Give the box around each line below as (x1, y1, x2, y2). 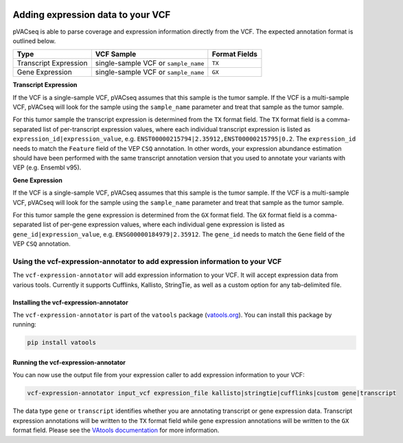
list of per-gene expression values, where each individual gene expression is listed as (43, 220, 285, 229)
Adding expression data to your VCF (12, 9, 171, 21)
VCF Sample (95, 49, 137, 59)
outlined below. (12, 36, 56, 45)
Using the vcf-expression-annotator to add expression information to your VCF (12, 256, 282, 266)
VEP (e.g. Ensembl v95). (12, 163, 82, 171)
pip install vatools (27, 339, 96, 346)
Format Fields (211, 49, 257, 59)
